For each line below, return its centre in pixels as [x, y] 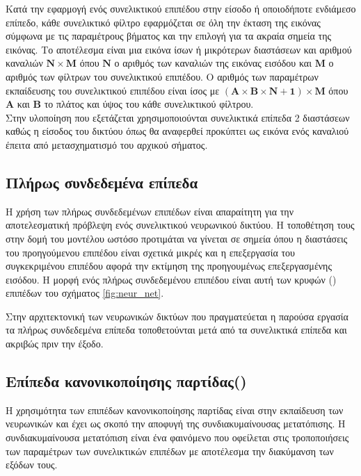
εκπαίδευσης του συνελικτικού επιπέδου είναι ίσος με [113, 90]
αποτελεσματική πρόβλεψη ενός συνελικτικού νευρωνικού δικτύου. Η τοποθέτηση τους [180, 225]
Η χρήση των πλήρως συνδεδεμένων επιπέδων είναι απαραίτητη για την [150, 211]
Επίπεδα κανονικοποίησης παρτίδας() [126, 381]
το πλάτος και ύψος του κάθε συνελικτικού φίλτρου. [149, 104]
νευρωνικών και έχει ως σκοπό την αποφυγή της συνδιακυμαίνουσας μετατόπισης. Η [176, 424]
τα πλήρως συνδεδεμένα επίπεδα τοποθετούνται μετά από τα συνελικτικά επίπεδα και [176, 330]
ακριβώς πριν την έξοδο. [55, 344]
